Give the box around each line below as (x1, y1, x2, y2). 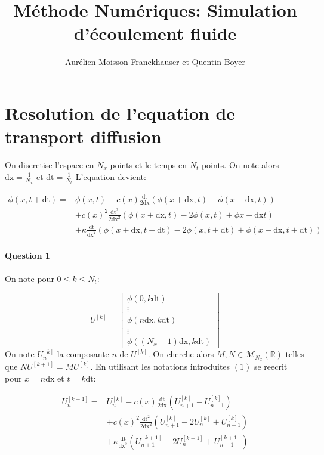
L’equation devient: (75, 170, 146, 182)
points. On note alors (201, 159, 279, 171)
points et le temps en (110, 159, 187, 171)
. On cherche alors (147, 348, 214, 360)
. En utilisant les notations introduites (90, 360, 230, 373)
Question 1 (5, 249, 50, 262)
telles (285, 348, 304, 360)
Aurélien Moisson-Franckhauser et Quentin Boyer (65, 55, 245, 68)
